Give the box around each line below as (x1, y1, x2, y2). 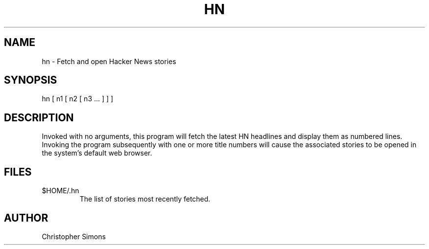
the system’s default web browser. (42, 149, 152, 158)
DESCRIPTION (4, 111, 74, 124)
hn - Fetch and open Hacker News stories (42, 57, 176, 66)
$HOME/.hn (42, 186, 79, 195)
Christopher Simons (42, 232, 106, 241)
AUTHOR (4, 211, 48, 224)
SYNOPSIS (4, 74, 57, 87)
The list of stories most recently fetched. (79, 195, 211, 204)
